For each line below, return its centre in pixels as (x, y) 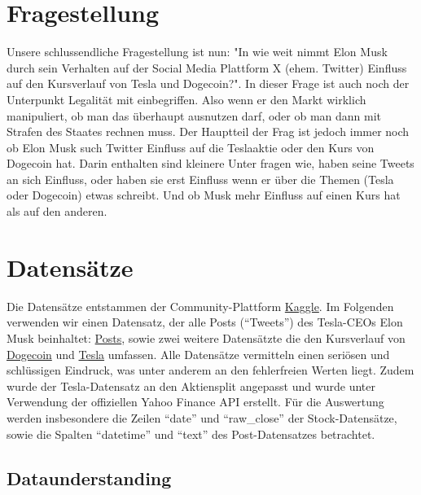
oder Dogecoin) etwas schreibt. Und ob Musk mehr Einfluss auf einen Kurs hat (204, 195)
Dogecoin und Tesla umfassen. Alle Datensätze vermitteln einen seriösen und (198, 354)
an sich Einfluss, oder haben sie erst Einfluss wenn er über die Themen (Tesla (200, 179)
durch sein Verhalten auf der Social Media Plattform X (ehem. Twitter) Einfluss (207, 67)
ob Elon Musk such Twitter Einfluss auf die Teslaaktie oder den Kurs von (191, 147)
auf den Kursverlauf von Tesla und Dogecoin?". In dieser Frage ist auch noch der (208, 83)
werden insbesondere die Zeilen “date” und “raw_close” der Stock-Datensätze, (202, 417)
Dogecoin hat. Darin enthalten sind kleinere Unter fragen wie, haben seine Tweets (210, 163)
